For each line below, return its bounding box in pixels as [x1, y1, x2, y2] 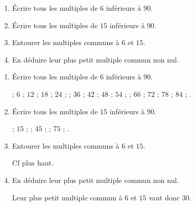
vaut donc [148, 192, 180, 202]
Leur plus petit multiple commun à [12, 192, 123, 202]
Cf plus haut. [12, 157, 54, 168]
